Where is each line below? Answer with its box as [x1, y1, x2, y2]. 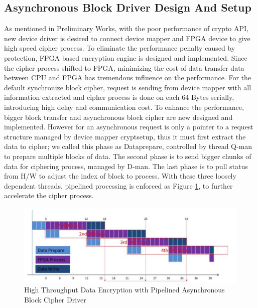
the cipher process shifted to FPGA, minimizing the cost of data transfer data [4, 62, 244, 73]
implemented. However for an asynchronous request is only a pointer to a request [4, 121, 253, 132]
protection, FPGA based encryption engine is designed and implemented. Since [4, 52, 247, 63]
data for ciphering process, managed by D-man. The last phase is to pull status [4, 161, 248, 171]
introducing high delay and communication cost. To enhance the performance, [4, 101, 244, 112]
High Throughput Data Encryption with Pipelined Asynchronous [24, 284, 225, 295]
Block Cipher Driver [24, 294, 86, 304]
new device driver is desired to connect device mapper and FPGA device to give [4, 33, 250, 43]
